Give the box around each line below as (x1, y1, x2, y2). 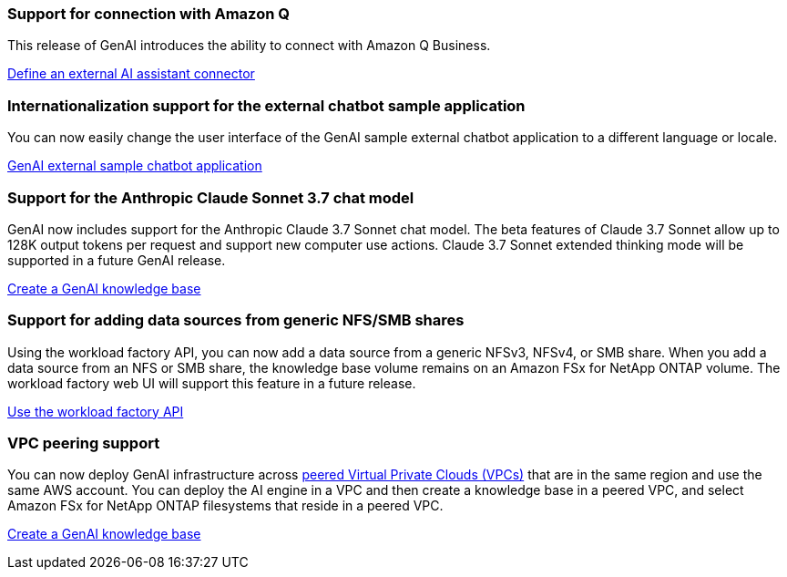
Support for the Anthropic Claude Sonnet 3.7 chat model (7, 188, 414, 207)
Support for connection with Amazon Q (7, 5, 290, 23)
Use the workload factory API (7, 403, 184, 419)
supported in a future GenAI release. (7, 252, 226, 268)
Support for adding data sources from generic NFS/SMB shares (7, 311, 465, 330)
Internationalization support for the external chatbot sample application (7, 96, 526, 115)
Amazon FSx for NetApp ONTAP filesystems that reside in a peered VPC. (7, 498, 444, 514)
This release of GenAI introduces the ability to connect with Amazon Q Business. (7, 37, 491, 54)
